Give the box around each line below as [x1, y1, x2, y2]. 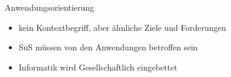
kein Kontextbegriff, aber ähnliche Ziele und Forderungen [18, 21, 226, 33]
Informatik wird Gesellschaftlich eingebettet [18, 60, 178, 73]
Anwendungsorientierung [5, 1, 95, 13]
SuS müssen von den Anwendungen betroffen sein [18, 41, 198, 53]
